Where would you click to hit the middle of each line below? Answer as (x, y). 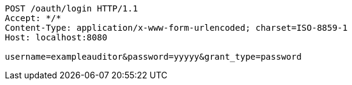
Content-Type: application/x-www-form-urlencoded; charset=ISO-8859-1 (176, 28)
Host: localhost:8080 (56, 37)
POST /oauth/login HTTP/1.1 (72, 8)
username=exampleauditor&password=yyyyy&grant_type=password (153, 57)
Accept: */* (33, 18)
